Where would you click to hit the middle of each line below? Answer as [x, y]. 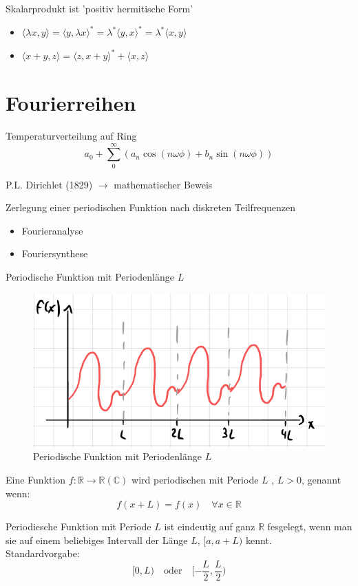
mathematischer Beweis [163, 184]
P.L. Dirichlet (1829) [49, 184]
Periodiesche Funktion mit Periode [78, 527]
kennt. [259, 540]
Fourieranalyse [52, 230]
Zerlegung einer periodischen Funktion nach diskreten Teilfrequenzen [150, 207]
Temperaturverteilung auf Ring [71, 135]
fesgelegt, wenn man [310, 527]
